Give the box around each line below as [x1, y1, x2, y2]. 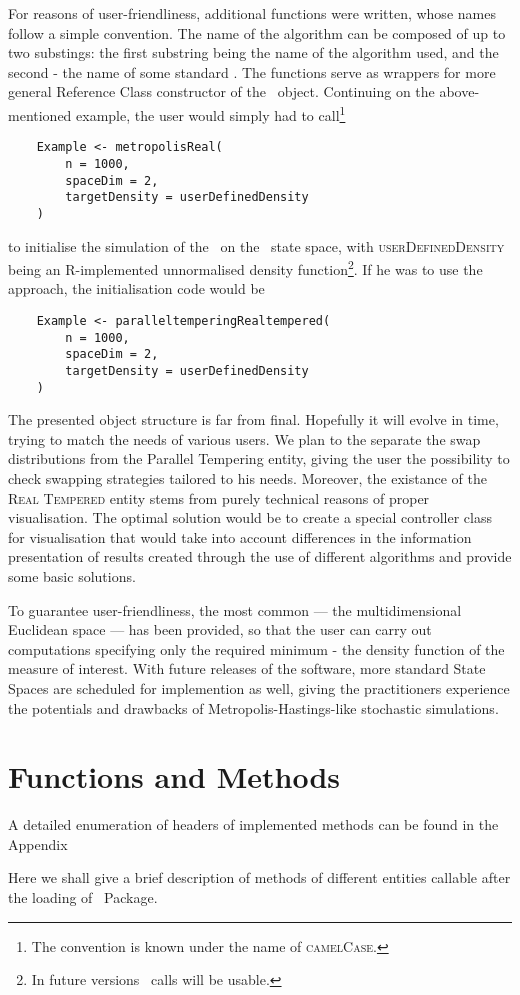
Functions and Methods [8, 756, 341, 797]
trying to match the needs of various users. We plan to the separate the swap [8, 428, 481, 449]
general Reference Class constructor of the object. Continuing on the [8, 81, 435, 102]
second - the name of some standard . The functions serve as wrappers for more [8, 61, 496, 82]
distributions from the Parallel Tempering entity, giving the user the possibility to [8, 448, 510, 469]
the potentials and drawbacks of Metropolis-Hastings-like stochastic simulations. [8, 697, 499, 718]
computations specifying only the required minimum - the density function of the [8, 638, 505, 659]
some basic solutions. [8, 565, 136, 586]
